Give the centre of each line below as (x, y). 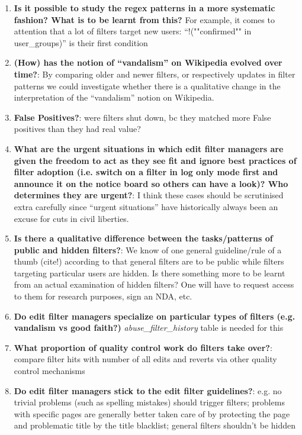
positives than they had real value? (77, 129)
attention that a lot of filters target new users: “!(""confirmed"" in (133, 31)
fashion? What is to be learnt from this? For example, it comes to (144, 19)
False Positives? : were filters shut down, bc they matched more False (142, 117)
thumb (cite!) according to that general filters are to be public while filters (149, 261)
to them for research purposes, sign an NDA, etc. (103, 296)
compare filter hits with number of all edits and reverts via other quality (145, 359)
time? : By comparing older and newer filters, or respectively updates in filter (155, 74)
